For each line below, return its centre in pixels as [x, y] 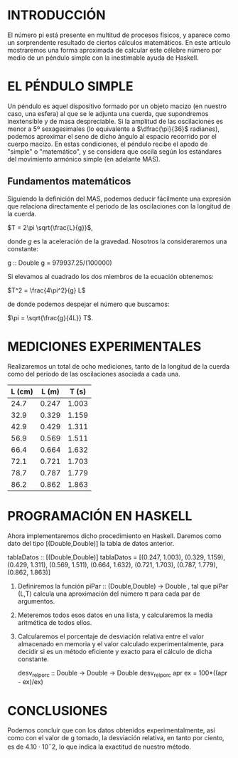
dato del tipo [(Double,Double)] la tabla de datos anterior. [91, 543]
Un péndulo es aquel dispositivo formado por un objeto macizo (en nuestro [117, 106]
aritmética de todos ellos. [55, 622]
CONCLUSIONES [58, 711]
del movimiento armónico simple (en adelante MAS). [84, 159]
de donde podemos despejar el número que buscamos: [88, 304]
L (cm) [22, 391]
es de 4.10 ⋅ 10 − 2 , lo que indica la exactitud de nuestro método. [99, 746]
